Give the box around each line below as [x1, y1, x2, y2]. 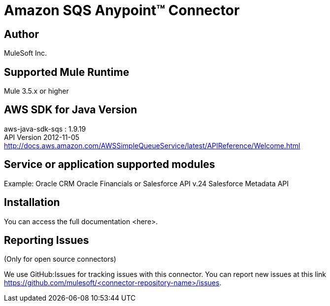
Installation [4, 196, 60, 209]
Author [4, 28, 39, 40]
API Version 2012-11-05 [4, 133, 80, 141]
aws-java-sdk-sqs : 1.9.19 [4, 124, 86, 133]
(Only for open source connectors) [4, 255, 116, 264]
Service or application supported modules [4, 158, 215, 171]
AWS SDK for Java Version [4, 103, 137, 116]
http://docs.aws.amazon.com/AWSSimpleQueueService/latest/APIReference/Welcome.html [4, 141, 300, 150]
